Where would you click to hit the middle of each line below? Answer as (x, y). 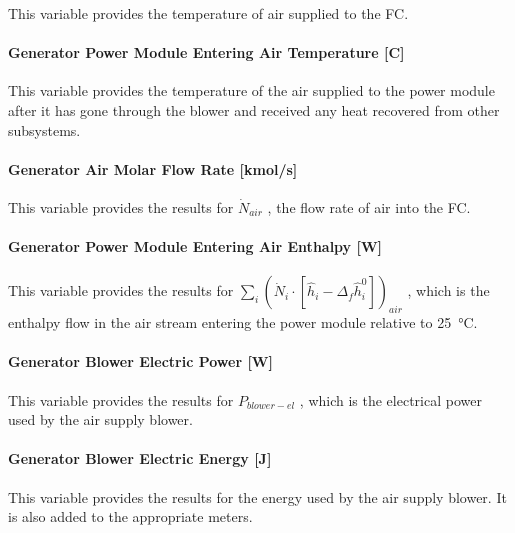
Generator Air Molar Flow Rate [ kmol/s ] (153, 168)
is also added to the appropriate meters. (130, 516)
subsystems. (44, 129)
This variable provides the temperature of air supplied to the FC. (208, 13)
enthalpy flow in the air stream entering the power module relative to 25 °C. (243, 322)
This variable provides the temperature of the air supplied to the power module (251, 90)
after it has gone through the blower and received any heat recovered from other (254, 109)
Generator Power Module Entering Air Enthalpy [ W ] (195, 246)
